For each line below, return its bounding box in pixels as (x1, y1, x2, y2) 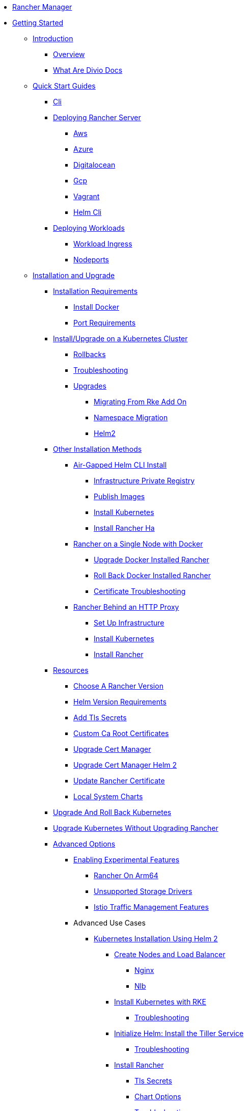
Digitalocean (73, 160, 116, 169)
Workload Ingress (73, 239, 132, 248)
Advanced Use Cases (73, 918, 146, 927)
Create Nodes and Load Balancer (114, 950, 226, 959)
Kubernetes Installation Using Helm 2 (94, 934, 218, 943)
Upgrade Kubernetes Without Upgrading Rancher (53, 824, 218, 832)
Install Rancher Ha (94, 524, 155, 532)
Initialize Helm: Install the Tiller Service (114, 1029, 244, 1038)
